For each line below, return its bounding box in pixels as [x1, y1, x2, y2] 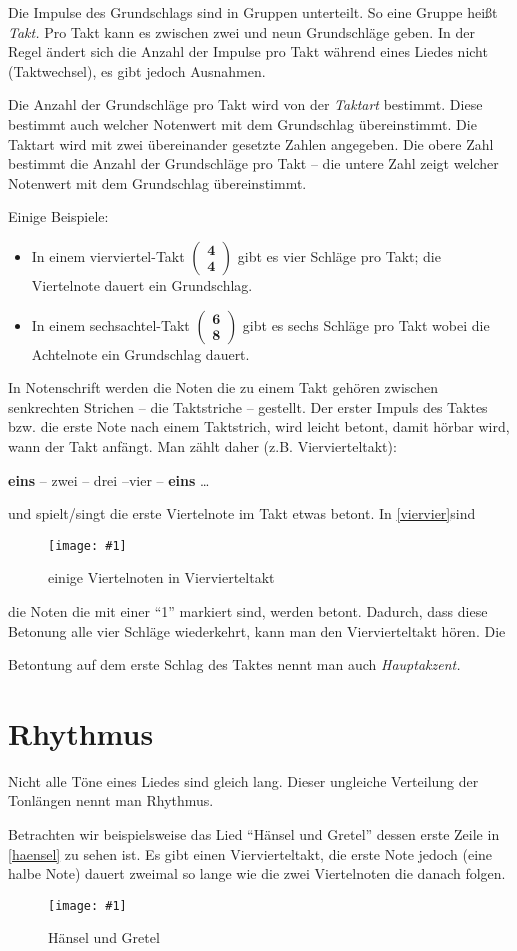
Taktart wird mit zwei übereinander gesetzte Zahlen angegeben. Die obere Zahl [8, 133, 494, 154]
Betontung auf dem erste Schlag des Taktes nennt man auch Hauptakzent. [8, 654, 461, 675]
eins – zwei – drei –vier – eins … [8, 469, 210, 490]
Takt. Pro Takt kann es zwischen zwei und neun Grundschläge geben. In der [8, 21, 475, 42]
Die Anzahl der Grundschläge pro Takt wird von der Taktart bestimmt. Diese [8, 94, 483, 115]
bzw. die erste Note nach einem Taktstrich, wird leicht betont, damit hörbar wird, [8, 416, 510, 437]
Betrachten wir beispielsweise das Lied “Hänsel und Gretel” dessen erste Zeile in [8, 824, 500, 845]
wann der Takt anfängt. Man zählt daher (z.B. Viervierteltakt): [8, 435, 397, 456]
